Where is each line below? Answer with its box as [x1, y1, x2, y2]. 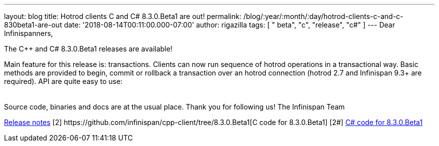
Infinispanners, [4, 29, 53, 37]
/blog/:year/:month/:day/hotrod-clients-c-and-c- [243, 12, 403, 20]
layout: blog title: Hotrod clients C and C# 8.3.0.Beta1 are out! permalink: [4, 12, 242, 20]
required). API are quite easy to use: [4, 77, 123, 85]
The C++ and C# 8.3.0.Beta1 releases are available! [4, 44, 172, 53]
